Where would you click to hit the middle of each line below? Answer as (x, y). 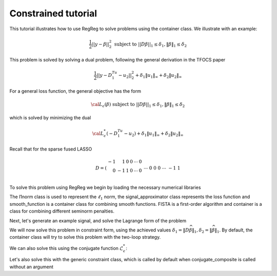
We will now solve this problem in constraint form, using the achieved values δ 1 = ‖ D (99, 230)
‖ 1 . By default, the (234, 230)
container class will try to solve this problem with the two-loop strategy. (85, 237)
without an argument (32, 267)
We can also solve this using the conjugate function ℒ (66, 248)
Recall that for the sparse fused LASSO (51, 149)
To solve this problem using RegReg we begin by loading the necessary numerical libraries (105, 187)
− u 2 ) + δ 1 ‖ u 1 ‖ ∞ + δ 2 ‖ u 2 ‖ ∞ (154, 134)
